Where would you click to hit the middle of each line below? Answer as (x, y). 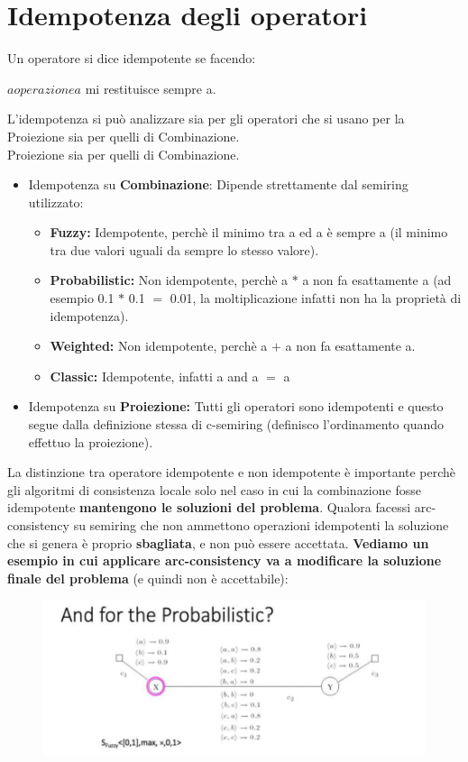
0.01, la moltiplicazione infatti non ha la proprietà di (316, 298)
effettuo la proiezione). (91, 441)
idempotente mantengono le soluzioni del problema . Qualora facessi (209, 507)
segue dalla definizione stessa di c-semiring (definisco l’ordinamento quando (236, 424)
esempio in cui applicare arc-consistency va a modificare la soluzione (225, 560)
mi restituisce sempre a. (151, 88)
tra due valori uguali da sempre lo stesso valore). (184, 249)
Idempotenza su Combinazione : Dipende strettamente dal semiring (218, 184)
